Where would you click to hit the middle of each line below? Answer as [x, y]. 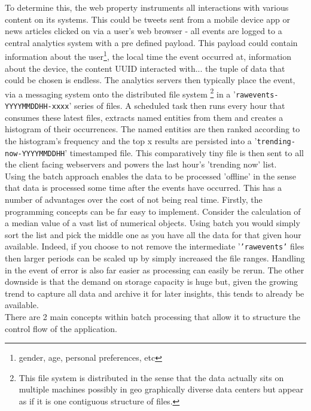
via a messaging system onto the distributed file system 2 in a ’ [120, 93]
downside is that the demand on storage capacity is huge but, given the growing [151, 281]
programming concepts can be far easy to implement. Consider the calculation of [153, 211]
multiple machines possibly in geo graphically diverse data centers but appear [161, 389]
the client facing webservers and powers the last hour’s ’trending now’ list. [141, 164]
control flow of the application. [61, 328]
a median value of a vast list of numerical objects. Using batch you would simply [153, 223]
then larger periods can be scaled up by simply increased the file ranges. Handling [155, 258]
